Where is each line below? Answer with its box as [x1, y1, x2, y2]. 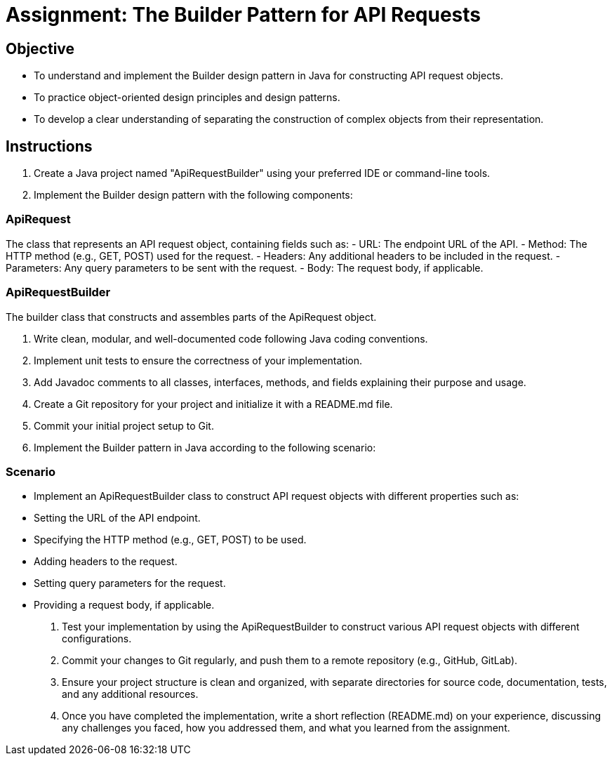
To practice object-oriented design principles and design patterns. [34, 91, 340, 104]
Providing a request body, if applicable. [34, 599, 215, 611]
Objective [6, 39, 75, 58]
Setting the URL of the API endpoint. [34, 512, 201, 524]
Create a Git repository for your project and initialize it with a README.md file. [34, 397, 393, 410]
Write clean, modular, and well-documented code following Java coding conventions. [34, 332, 428, 345]
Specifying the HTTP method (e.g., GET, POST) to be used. [34, 534, 307, 546]
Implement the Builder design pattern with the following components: [34, 189, 353, 201]
